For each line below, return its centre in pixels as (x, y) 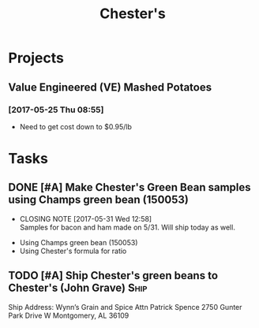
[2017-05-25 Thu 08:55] (56, 110)
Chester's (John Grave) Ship (78, 288)
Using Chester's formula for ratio (73, 251)
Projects (36, 58)
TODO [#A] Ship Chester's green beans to (113, 276)
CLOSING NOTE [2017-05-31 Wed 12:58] (86, 218)
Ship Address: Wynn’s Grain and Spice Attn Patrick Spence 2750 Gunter (125, 307)
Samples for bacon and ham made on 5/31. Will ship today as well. (127, 227)
